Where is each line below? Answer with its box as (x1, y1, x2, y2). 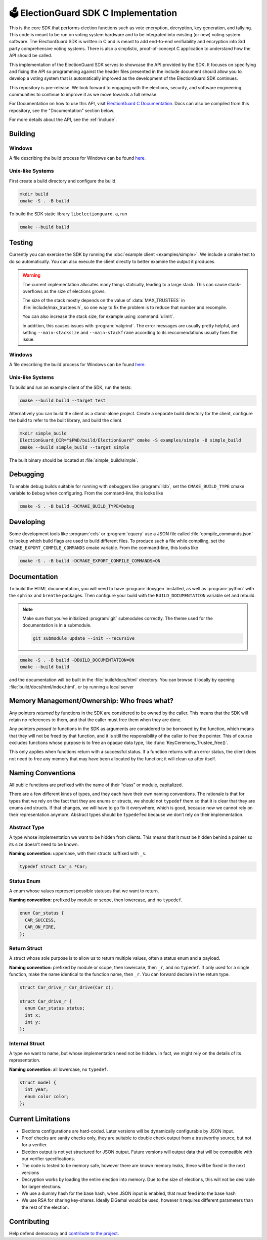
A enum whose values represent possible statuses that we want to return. (9, 888, 159, 894)
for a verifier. (21, 1142, 48, 1148)
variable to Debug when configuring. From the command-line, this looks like (9, 490, 163, 496)
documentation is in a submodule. (22, 622, 91, 628)
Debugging (9, 470, 44, 479)
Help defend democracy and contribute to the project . (9, 1230, 119, 1236)
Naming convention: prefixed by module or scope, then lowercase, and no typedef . (9, 897, 183, 903)
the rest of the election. (21, 1204, 69, 1210)
